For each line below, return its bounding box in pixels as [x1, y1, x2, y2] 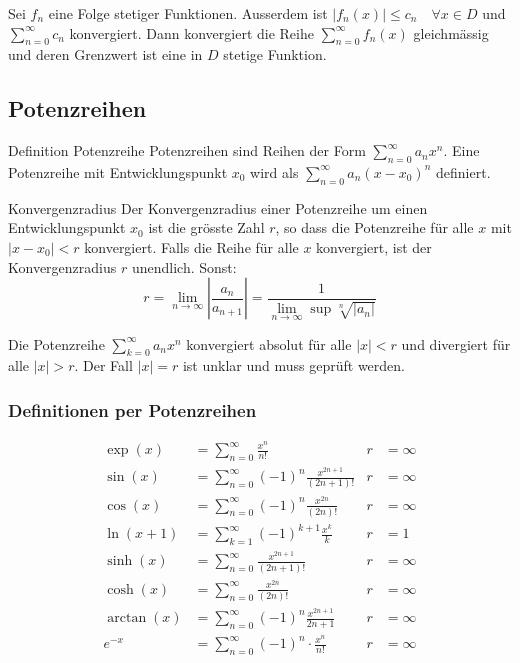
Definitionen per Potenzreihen [8, 397, 257, 422]
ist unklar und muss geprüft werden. [182, 355, 405, 376]
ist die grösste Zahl [148, 217, 265, 238]
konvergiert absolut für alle [186, 333, 352, 354]
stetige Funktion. [223, 44, 327, 65]
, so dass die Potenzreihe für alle [275, 217, 474, 238]
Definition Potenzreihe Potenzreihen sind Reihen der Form [8, 140, 366, 161]
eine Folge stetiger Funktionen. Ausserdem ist [48, 3, 328, 23]
